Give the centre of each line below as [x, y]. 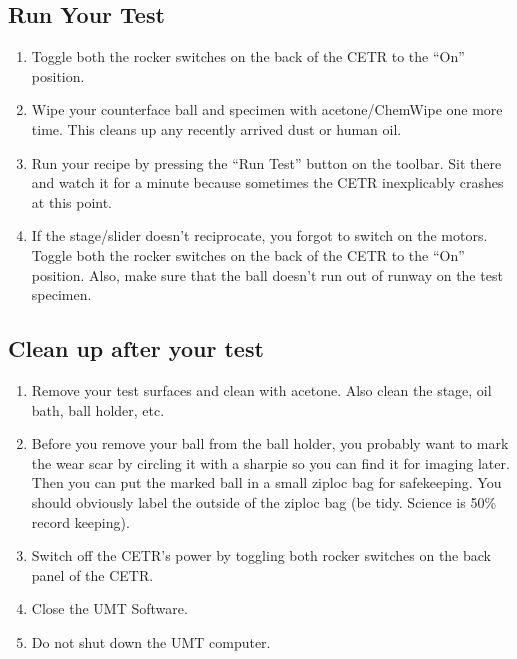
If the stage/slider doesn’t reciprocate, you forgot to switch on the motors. [259, 235]
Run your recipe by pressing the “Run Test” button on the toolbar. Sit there [266, 162]
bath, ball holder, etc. [98, 409]
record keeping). [80, 521]
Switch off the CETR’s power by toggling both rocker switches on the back [261, 555]
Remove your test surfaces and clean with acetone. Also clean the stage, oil [261, 389]
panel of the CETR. [92, 574]
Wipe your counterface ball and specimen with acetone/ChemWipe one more [267, 109]
